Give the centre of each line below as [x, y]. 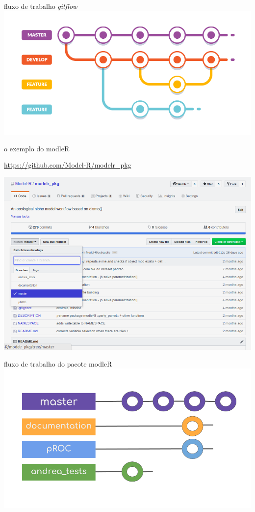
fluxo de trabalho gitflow [41, 6]
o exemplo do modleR [37, 148]
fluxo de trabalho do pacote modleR [58, 363]
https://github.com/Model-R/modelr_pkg [68, 165]
